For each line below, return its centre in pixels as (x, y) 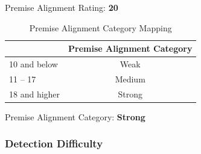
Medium (130, 79)
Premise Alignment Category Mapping (101, 27)
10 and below (33, 64)
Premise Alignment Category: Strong (75, 116)
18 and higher (35, 94)
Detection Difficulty (54, 143)
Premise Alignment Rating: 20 (62, 7)
